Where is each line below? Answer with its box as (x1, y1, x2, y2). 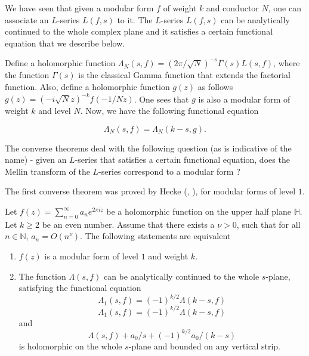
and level (38, 104, 71, 117)
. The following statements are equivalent (80, 230, 231, 242)
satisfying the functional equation (18, 281, 141, 294)
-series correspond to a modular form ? (98, 165, 240, 177)
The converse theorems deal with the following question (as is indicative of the (5, 141, 292, 154)
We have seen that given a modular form (5, 2, 154, 14)
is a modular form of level (44, 250, 138, 262)
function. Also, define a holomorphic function (5, 80, 170, 92)
